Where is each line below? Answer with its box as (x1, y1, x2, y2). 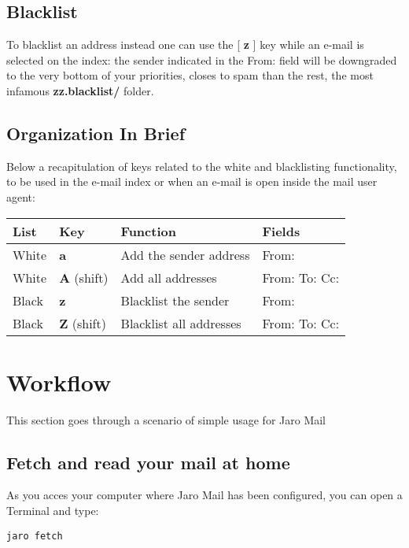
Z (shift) (59, 313, 106, 332)
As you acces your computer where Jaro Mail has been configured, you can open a (6, 487, 403, 503)
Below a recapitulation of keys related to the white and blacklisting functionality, (6, 157, 397, 174)
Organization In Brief (6, 120, 186, 145)
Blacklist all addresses (120, 313, 241, 332)
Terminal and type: (6, 502, 99, 519)
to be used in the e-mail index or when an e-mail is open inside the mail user (6, 173, 378, 190)
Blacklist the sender (120, 291, 230, 309)
